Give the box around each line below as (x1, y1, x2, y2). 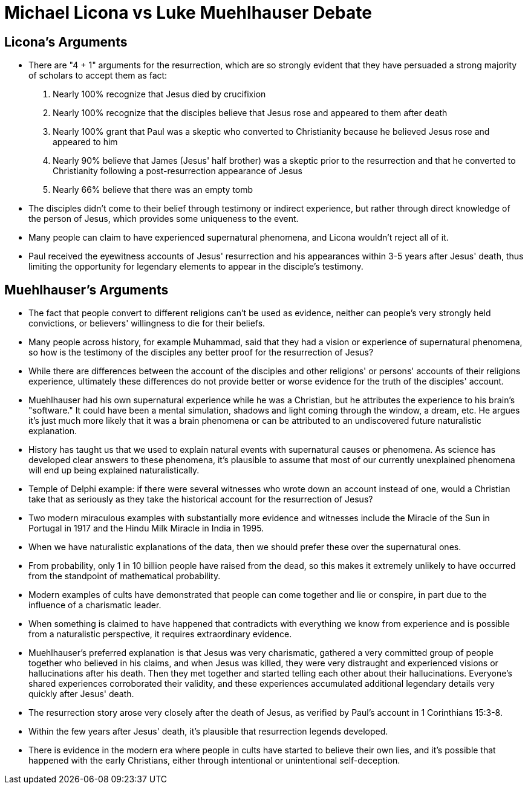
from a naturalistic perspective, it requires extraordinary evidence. (28, 629, 292, 640)
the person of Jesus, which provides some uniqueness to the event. (28, 213, 299, 224)
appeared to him (53, 137, 118, 148)
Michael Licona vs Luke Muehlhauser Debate (4, 2, 372, 23)
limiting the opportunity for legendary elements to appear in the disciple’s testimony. (28, 261, 363, 272)
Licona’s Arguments (4, 34, 128, 50)
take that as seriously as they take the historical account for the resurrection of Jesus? (28, 494, 373, 505)
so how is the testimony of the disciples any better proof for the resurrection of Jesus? (28, 347, 374, 358)
